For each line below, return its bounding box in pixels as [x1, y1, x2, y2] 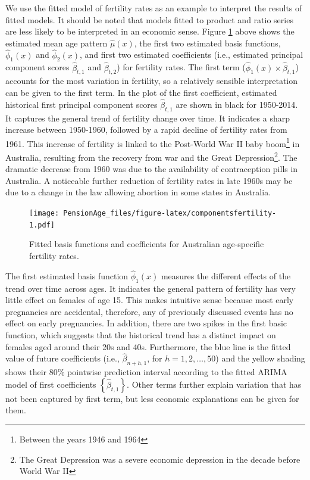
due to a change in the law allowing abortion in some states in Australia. [5, 186, 271, 198]
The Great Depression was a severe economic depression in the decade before [19, 453, 300, 465]
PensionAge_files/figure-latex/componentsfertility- [63, 209, 277, 218]
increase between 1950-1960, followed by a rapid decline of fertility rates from [5, 123, 287, 136]
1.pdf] [29, 220, 55, 229]
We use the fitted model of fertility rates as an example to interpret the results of [5, 2, 302, 14]
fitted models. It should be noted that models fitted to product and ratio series [5, 13, 293, 26]
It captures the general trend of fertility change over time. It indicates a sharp [5, 111, 290, 124]
